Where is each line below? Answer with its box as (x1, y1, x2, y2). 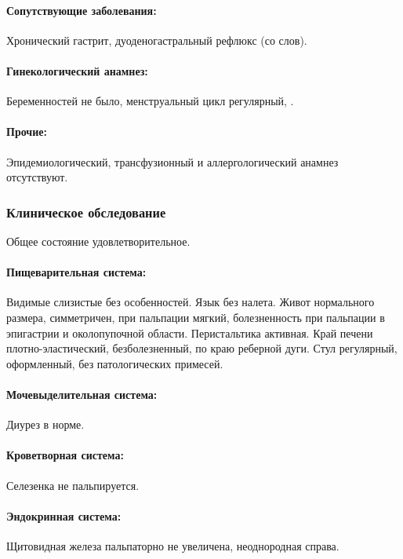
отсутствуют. (6, 169, 68, 185)
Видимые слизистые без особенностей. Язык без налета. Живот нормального (6, 294, 375, 310)
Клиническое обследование (6, 202, 166, 221)
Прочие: (6, 123, 47, 140)
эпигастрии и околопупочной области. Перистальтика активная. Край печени (6, 324, 373, 341)
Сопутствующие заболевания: (6, 2, 157, 18)
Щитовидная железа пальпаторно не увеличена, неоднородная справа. (6, 537, 339, 554)
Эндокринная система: (6, 507, 122, 524)
